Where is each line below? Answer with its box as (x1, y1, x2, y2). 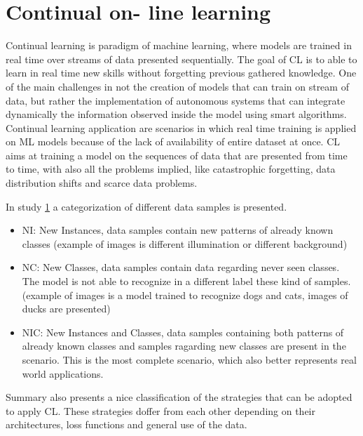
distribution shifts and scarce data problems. (6, 176, 198, 190)
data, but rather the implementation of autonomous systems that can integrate (6, 93, 345, 107)
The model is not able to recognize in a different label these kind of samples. (22, 274, 351, 289)
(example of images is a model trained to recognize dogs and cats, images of (22, 287, 348, 302)
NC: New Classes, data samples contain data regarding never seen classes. (22, 260, 340, 275)
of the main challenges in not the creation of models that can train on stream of (6, 79, 349, 93)
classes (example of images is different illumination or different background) (22, 236, 348, 251)
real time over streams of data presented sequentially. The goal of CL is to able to (6, 51, 357, 66)
